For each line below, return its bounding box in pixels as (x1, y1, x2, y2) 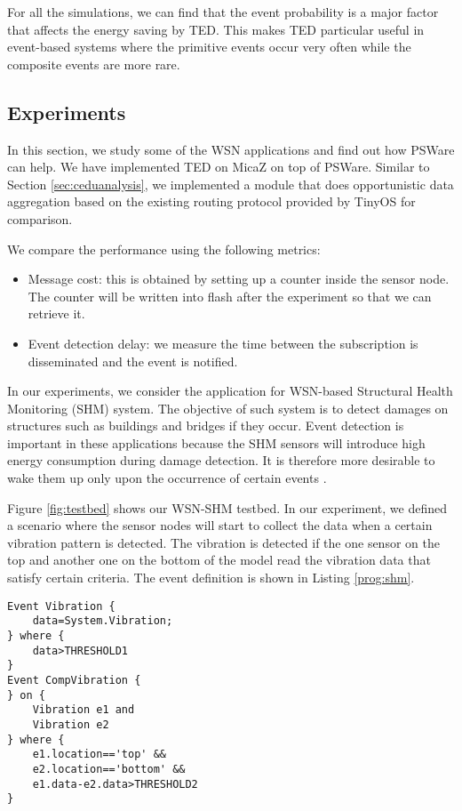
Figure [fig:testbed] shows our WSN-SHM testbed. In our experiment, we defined (7, 498, 447, 517)
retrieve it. (28, 304, 85, 323)
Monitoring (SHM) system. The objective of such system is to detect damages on (7, 398, 449, 417)
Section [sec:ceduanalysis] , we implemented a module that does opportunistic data (7, 174, 454, 193)
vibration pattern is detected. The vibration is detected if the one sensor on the (7, 533, 440, 551)
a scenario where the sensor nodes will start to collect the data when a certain (7, 516, 433, 534)
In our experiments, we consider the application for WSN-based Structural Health (7, 381, 453, 400)
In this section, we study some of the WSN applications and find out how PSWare (7, 140, 455, 158)
